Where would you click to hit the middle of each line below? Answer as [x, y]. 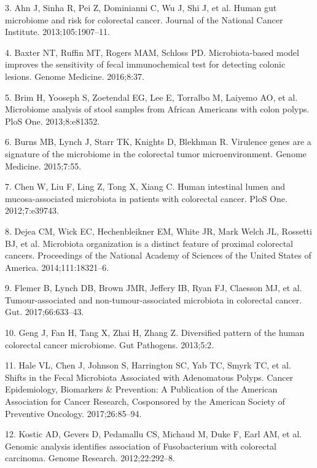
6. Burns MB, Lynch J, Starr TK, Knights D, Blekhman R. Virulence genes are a [158, 142]
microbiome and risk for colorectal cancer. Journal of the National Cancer [144, 19]
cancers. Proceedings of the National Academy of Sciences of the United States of [158, 255]
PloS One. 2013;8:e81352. [53, 121]
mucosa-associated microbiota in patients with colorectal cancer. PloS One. [146, 198]
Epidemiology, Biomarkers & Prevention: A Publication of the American [141, 389]
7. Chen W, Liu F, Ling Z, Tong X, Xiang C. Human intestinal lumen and [145, 186]
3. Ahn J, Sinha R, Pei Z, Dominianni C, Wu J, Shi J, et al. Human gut [141, 7]
